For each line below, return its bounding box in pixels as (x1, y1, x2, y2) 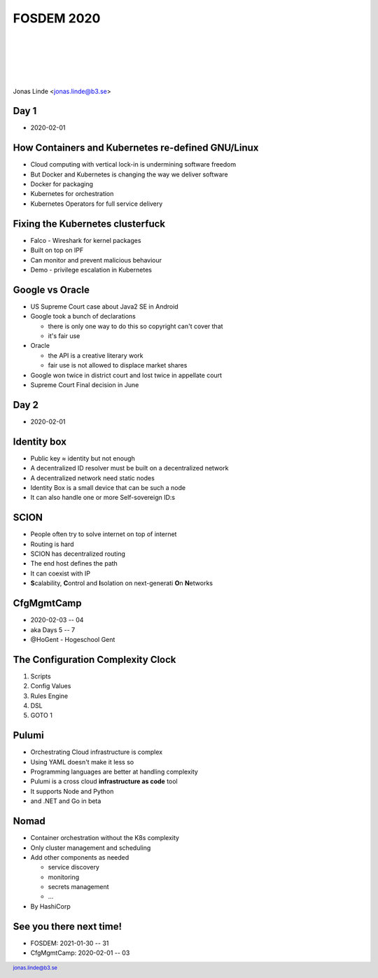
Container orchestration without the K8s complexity (30, 834, 180, 842)
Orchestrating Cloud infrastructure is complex (30, 748, 163, 756)
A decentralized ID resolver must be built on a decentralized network (30, 464, 229, 473)
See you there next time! (13, 921, 122, 932)
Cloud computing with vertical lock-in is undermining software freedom (30, 160, 237, 169)
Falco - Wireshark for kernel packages (30, 236, 141, 244)
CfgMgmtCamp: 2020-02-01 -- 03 (30, 949, 130, 957)
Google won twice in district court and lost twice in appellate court (30, 371, 223, 379)
